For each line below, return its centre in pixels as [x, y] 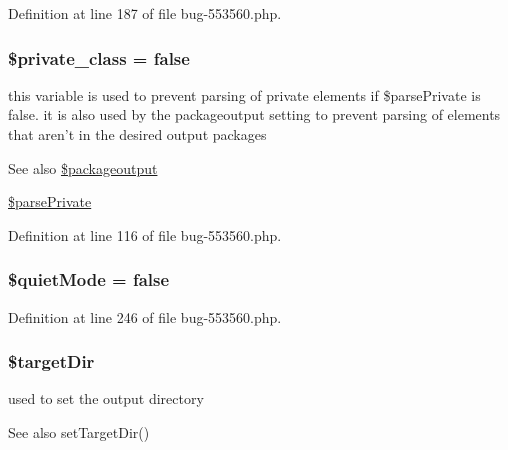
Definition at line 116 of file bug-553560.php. [145, 234]
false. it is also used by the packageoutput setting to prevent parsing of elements [254, 114]
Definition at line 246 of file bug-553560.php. [145, 316]
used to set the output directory [106, 398]
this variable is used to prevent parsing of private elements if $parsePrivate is [244, 94]
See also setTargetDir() [79, 432]
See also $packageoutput [83, 167]
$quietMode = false [89, 279]
